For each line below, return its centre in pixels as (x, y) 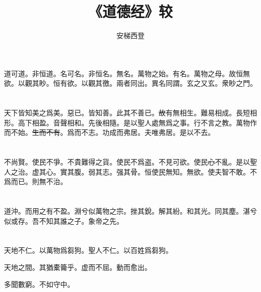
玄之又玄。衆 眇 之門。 (222, 83)
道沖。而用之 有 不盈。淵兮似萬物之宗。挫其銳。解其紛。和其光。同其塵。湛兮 (130, 211)
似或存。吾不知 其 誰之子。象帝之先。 (64, 221)
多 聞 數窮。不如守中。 (39, 284)
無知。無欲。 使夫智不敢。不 (211, 171)
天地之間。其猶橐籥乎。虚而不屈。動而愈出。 (78, 267)
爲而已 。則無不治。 (36, 181)
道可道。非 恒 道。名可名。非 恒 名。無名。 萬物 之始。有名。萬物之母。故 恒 (123, 73)
